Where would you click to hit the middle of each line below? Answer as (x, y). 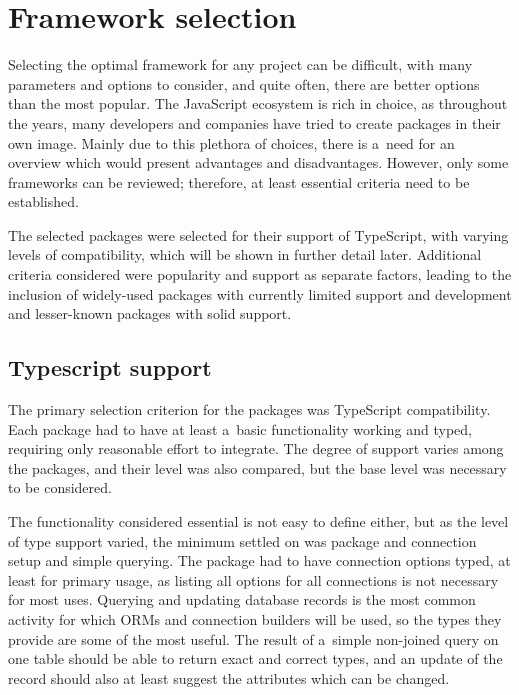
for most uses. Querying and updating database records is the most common (242, 599)
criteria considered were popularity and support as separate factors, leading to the (260, 274)
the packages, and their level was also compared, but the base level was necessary (257, 467)
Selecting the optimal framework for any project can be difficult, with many (240, 64)
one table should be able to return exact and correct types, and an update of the (255, 658)
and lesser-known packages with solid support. (150, 313)
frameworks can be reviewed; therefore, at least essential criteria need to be (239, 181)
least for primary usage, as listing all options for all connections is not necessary (253, 579)
